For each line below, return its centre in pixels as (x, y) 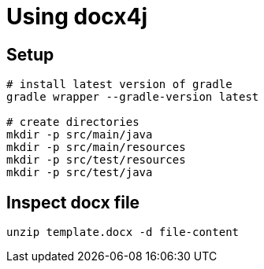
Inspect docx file (73, 202)
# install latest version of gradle (119, 85)
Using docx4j (77, 17)
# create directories (73, 122)
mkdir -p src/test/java (80, 173)
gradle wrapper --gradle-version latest (133, 97)
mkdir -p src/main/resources (96, 147)
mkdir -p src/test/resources (96, 160)
